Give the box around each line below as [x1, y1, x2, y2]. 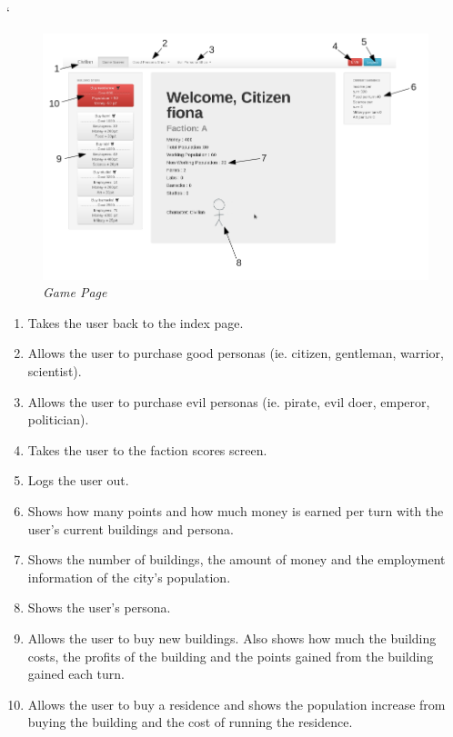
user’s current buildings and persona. [27, 519, 234, 538]
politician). [27, 410, 89, 429]
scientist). [27, 362, 82, 381]
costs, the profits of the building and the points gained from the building [27, 646, 434, 665]
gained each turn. [27, 664, 126, 683]
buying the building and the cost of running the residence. [27, 712, 353, 732]
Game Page [43, 283, 107, 302]
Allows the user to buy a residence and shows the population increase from [27, 694, 446, 713]
